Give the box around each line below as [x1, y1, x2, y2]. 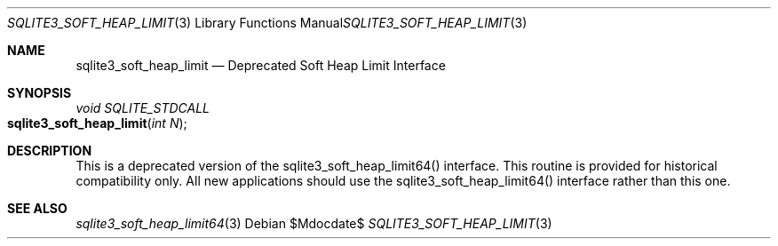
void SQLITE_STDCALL [75, 100, 210, 115]
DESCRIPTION [7, 143, 92, 158]
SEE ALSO [7, 201, 67, 216]
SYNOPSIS [7, 85, 72, 100]
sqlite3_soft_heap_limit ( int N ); [7, 115, 187, 131]
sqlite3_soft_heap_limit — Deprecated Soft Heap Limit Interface [75, 58, 446, 73]
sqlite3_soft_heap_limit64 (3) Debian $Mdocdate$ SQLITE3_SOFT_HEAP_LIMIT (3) [75, 216, 552, 231]
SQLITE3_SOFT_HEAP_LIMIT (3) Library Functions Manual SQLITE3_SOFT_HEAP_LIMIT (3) [7, 15, 528, 30]
